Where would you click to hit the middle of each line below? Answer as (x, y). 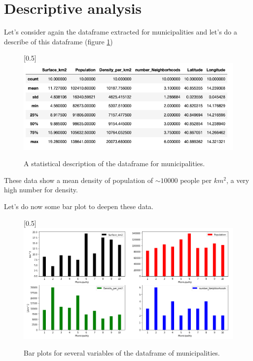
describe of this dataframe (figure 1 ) (58, 41)
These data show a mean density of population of (79, 180)
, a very (238, 180)
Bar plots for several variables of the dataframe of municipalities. (122, 352)
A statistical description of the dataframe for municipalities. (114, 163)
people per (196, 180)
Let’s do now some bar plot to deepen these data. (79, 206)
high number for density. (41, 190)
